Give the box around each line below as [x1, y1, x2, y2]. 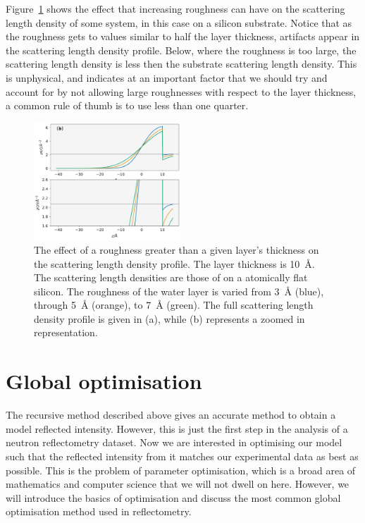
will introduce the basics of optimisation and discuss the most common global [6, 490, 341, 505]
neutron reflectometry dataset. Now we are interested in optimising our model [6, 435, 342, 450]
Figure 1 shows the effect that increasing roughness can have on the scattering [6, 1, 345, 16]
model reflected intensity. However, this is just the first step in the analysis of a [6, 421, 348, 436]
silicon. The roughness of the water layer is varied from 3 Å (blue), [34, 283, 324, 298]
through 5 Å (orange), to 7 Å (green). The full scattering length [34, 297, 314, 312]
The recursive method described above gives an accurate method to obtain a [6, 407, 336, 422]
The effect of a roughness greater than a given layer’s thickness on [34, 242, 319, 257]
